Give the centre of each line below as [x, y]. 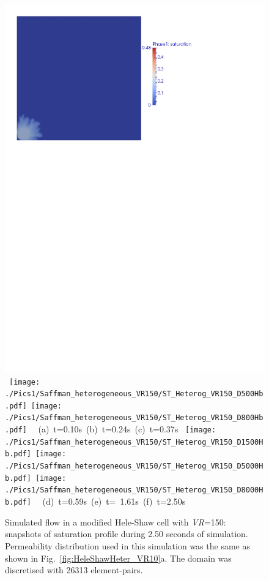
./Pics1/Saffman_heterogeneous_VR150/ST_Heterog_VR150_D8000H [134, 490]
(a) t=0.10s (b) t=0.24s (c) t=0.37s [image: [127, 429]
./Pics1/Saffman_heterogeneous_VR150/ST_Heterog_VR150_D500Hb [134, 394]
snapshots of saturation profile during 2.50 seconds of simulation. [127, 534]
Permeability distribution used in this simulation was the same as [127, 545]
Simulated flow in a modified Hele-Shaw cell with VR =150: [116, 522]
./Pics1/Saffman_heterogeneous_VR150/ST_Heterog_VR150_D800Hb [134, 418]
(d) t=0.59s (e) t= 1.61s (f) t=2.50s [114, 501]
